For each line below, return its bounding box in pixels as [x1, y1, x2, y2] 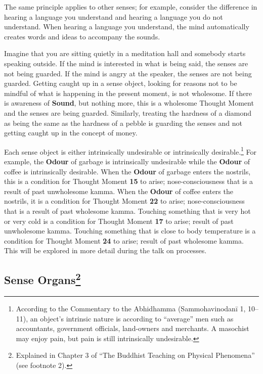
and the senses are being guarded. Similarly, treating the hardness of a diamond [4, 107, 252, 118]
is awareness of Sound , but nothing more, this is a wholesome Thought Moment [4, 98, 254, 108]
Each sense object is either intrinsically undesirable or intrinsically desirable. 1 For [4, 145, 257, 157]
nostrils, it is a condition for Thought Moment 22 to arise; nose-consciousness [4, 196, 245, 206]
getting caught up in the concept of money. [4, 127, 138, 138]
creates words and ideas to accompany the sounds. [4, 31, 160, 41]
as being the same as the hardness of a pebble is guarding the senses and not [4, 117, 242, 128]
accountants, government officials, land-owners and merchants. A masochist [16, 323, 249, 334]
